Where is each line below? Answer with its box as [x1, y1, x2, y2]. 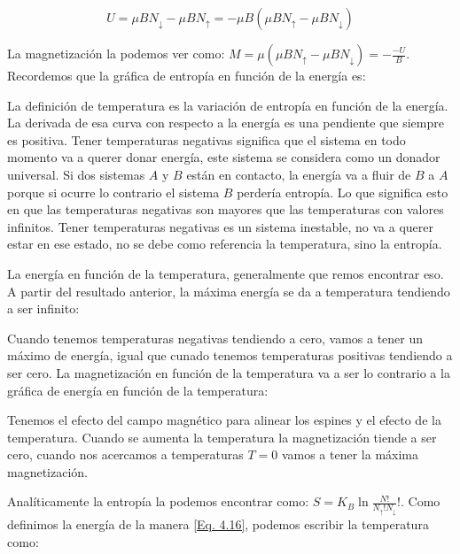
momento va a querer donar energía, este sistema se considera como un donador [7, 148, 441, 166]
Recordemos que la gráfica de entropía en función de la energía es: [7, 66, 366, 84]
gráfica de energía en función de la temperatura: [7, 381, 269, 399]
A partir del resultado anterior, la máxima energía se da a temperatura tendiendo [7, 281, 450, 300]
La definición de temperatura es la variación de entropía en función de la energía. [7, 96, 448, 114]
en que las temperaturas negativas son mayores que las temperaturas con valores [7, 200, 444, 219]
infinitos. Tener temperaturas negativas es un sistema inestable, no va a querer [7, 217, 433, 235]
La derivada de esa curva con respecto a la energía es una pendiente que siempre [7, 113, 444, 132]
